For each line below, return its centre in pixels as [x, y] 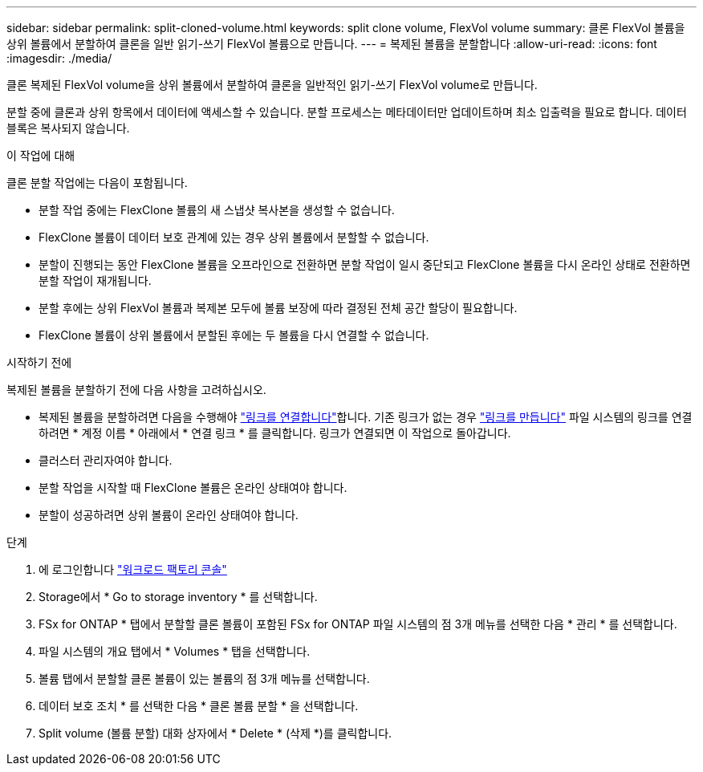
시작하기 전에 [39, 362]
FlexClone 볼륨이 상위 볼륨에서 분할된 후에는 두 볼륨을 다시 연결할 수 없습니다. [234, 335]
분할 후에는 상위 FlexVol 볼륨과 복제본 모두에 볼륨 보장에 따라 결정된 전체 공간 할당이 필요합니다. [278, 308]
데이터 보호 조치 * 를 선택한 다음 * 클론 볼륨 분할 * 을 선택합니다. [199, 706]
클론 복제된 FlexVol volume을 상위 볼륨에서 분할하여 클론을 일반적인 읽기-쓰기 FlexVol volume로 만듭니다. [272, 85]
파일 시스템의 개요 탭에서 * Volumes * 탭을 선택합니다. [175, 651]
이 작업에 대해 [41, 155]
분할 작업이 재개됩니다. [95, 280]
